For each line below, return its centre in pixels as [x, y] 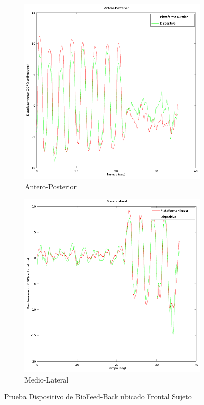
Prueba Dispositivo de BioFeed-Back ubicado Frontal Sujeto [98, 397]
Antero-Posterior [50, 186]
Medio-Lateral [47, 379]
